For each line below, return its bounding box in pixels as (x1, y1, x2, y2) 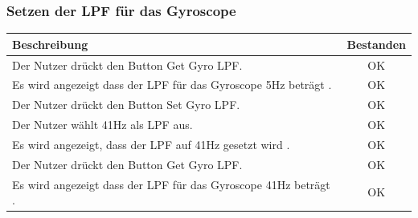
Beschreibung (12, 35, 88, 52)
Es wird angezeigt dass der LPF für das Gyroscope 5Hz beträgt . (12, 76, 332, 93)
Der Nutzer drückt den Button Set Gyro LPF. (12, 96, 240, 113)
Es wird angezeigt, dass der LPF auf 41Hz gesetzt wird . (12, 135, 290, 152)
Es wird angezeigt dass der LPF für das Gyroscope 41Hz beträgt (12, 176, 330, 192)
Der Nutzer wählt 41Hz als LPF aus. (12, 116, 193, 133)
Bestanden (346, 35, 406, 52)
